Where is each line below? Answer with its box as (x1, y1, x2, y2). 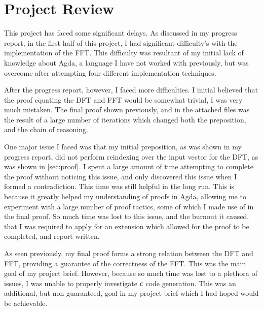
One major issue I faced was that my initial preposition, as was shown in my (4, 141, 242, 152)
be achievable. (4, 298, 48, 308)
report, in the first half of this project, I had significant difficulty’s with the (4, 37, 238, 48)
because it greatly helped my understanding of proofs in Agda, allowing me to (4, 191, 246, 202)
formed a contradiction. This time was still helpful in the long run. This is (4, 181, 234, 192)
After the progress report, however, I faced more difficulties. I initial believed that (4, 84, 258, 95)
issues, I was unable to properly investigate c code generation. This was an (4, 277, 236, 288)
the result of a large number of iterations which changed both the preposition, (4, 114, 246, 125)
